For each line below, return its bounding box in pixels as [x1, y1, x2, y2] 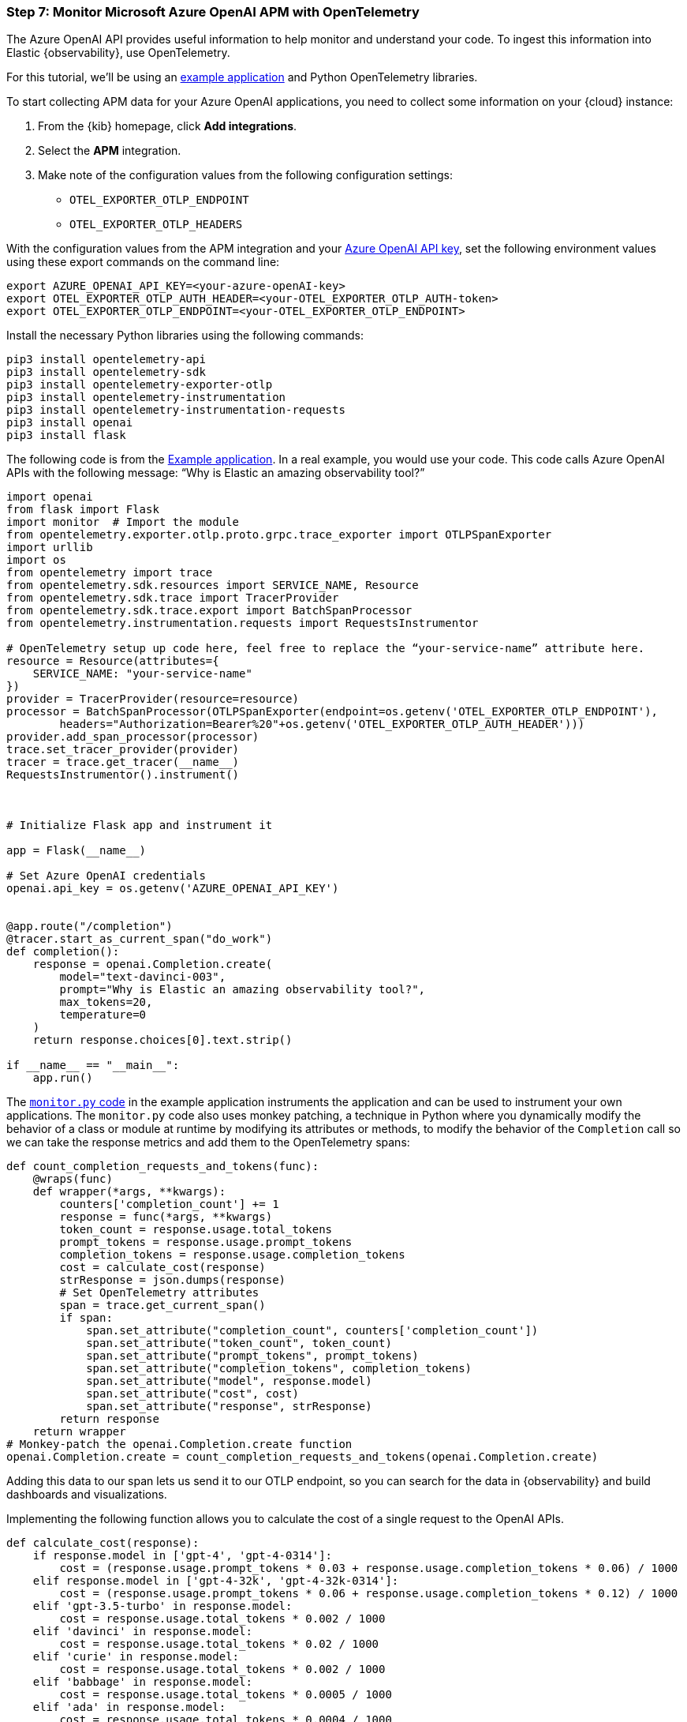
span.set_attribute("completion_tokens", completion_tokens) [86, 1362, 472, 1375]
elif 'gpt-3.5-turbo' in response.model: [32, 1600, 293, 1613]
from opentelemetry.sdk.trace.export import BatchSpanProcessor [6, 604, 413, 617]
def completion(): [6, 945, 120, 959]
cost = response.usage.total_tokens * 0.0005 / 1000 [59, 1688, 392, 1701]
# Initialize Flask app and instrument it [6, 819, 273, 832]
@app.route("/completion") [6, 920, 173, 933]
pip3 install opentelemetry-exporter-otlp [6, 378, 273, 392]
